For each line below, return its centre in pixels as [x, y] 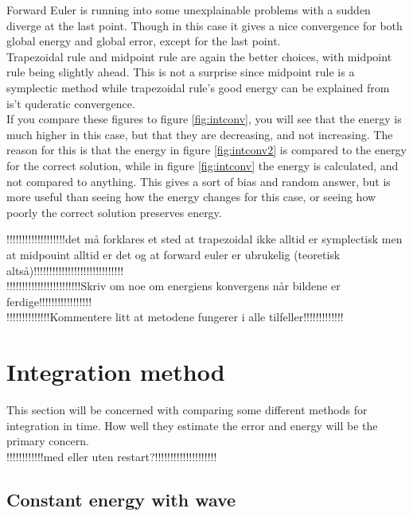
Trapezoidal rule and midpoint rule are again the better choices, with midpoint [199, 56]
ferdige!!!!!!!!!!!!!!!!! [49, 301]
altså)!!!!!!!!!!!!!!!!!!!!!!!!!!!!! [65, 270]
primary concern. [48, 441]
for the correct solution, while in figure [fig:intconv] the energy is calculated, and [203, 165]
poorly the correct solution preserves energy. [114, 212]
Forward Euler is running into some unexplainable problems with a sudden [189, 10]
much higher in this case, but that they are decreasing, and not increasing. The [200, 134]
